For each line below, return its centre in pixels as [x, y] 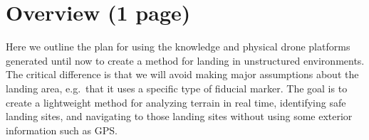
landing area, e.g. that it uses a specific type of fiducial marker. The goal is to [177, 88]
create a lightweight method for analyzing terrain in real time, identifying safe [176, 102]
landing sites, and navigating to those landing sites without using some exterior [179, 116]
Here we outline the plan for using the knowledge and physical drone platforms [178, 47]
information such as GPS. [62, 130]
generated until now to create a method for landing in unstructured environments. [185, 60]
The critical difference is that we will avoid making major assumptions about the [182, 74]
